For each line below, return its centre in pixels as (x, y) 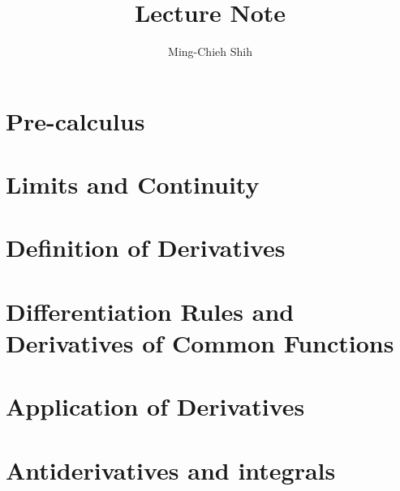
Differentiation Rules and (150, 311)
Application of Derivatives (155, 406)
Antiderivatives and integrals (171, 470)
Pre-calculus (75, 120)
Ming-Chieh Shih (210, 51)
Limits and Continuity (133, 184)
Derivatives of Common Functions (200, 343)
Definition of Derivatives (146, 248)
